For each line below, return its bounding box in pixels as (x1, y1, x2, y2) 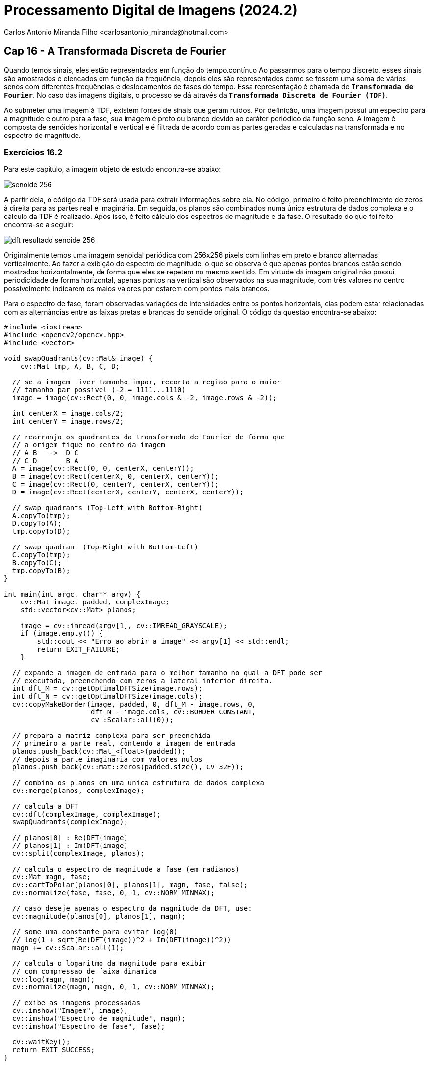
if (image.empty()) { (20, 629, 103, 638)
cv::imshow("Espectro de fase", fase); (12, 1022, 165, 1031)
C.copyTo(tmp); (12, 551, 70, 559)
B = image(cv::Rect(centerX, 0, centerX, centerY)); (12, 472, 219, 481)
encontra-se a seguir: (4, 220, 74, 229)
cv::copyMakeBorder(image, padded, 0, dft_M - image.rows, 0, (12, 700, 256, 709)
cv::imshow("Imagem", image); (12, 1007, 128, 1015)
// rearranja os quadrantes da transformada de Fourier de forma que (12, 433, 285, 441)
